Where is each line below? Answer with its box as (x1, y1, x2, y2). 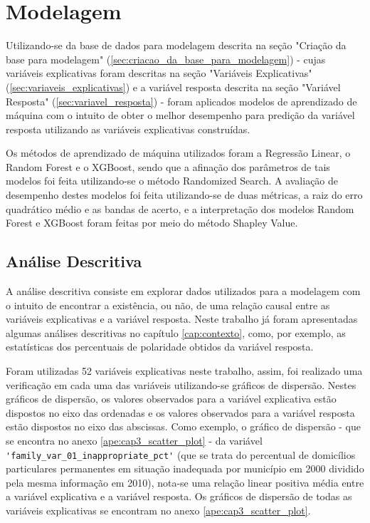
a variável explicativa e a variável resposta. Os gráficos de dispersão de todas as (6, 489, 352, 504)
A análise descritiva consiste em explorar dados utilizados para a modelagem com (6, 284, 361, 299)
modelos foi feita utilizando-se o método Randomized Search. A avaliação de (6, 173, 339, 188)
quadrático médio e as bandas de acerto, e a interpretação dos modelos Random (6, 201, 354, 216)
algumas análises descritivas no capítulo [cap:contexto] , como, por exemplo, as (6, 325, 346, 340)
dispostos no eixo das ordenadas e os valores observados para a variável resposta (6, 405, 355, 420)
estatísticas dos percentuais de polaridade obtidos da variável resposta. (6, 339, 314, 354)
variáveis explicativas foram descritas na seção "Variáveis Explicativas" (6, 66, 312, 81)
